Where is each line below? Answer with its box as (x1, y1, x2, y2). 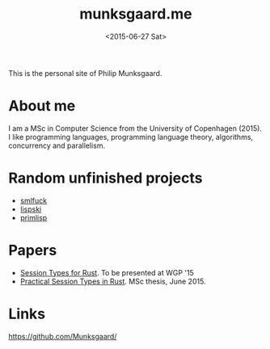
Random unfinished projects (8, 169, 203, 187)
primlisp (19, 212, 48, 222)
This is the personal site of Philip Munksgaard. (8, 68, 162, 78)
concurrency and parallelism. (8, 141, 106, 150)
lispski (19, 204, 42, 214)
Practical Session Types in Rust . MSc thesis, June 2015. (19, 276, 206, 286)
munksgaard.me (79, 5, 192, 23)
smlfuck (19, 196, 47, 205)
